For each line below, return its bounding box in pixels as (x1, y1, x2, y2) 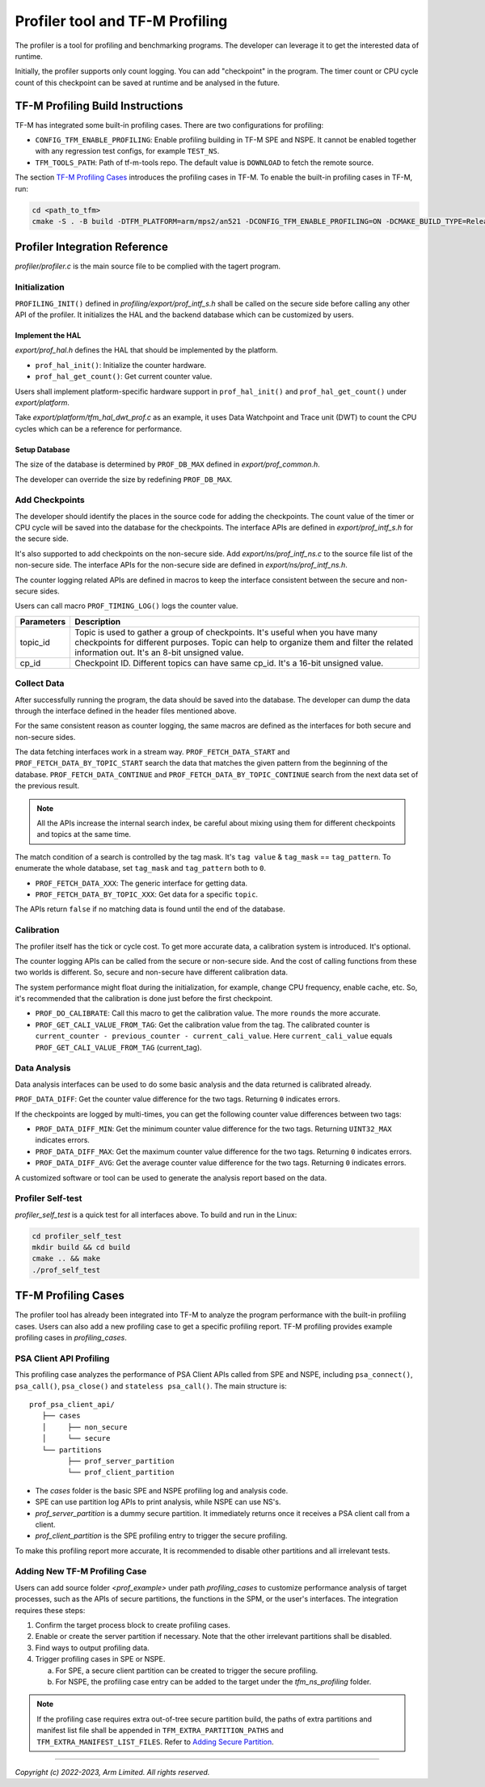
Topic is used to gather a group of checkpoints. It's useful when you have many (74, 627, 378, 638)
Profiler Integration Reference (15, 240, 169, 254)
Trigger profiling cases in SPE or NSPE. (35, 1654, 166, 1664)
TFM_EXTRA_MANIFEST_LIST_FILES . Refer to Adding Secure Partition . (36, 1737, 274, 1747)
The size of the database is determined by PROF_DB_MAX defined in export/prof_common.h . (15, 459, 320, 469)
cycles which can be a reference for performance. (15, 424, 182, 433)
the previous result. (15, 781, 80, 791)
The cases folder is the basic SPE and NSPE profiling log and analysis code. (35, 1485, 289, 1495)
